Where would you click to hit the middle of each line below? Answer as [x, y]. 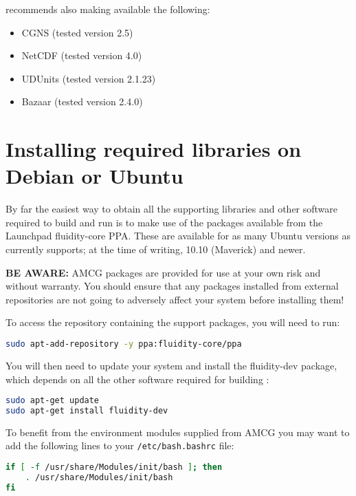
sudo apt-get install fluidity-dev [87, 410]
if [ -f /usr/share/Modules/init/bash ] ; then [114, 467]
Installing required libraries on [154, 149]
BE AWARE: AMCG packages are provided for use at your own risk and [163, 272]
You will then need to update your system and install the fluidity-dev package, [171, 365]
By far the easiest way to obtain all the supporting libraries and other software [172, 209]
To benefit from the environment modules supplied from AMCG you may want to [178, 432]
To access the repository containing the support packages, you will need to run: [173, 322]
